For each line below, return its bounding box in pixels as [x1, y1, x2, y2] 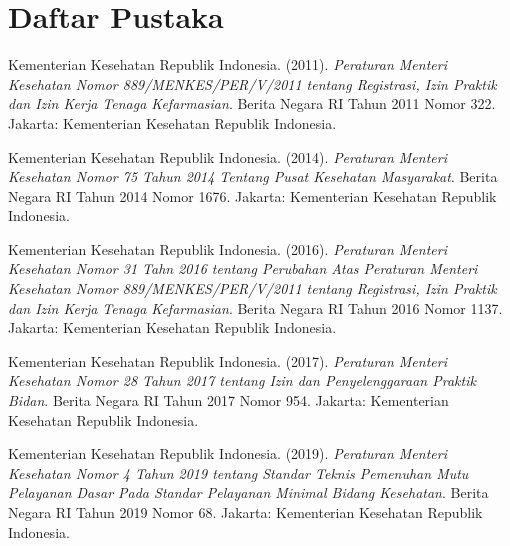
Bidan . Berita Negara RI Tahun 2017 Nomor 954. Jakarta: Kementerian [8, 390, 449, 411]
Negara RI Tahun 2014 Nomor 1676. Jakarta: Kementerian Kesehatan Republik [8, 185, 497, 206]
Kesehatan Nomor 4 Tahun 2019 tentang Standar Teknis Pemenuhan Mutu [8, 462, 469, 483]
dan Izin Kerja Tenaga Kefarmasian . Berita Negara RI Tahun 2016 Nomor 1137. [8, 297, 503, 318]
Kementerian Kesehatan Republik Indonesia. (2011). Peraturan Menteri [8, 54, 447, 75]
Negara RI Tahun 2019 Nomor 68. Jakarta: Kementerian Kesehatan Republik [8, 502, 483, 522]
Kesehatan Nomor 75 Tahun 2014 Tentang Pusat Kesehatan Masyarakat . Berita [8, 166, 498, 187]
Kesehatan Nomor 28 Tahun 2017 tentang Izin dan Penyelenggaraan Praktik [8, 370, 476, 391]
